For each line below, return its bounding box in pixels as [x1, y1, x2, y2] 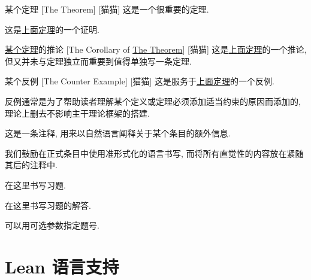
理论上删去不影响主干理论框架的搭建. [5, 106, 150, 119]
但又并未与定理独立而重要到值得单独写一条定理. [5, 54, 192, 67]
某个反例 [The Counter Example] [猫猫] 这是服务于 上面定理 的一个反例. [5, 75, 274, 87]
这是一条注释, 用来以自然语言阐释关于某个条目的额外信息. [5, 127, 231, 139]
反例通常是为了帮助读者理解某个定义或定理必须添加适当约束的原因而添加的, [5, 95, 301, 107]
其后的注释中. [5, 159, 58, 171]
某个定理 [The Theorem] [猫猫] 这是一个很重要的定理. [5, 3, 209, 15]
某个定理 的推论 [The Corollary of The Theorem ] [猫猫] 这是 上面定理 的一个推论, [5, 43, 307, 56]
